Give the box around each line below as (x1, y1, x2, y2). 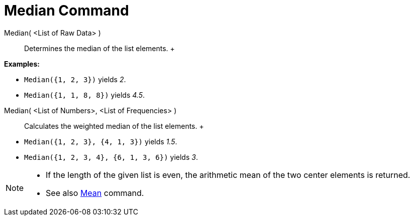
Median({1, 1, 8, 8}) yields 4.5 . (24, 90, 145, 99)
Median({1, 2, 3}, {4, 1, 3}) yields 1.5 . (24, 137, 177, 146)
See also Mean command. (46, 187, 144, 198)
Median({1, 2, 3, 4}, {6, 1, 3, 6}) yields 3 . (24, 152, 198, 161)
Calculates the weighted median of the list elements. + (24, 121, 204, 130)
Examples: (4, 59, 40, 68)
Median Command (4, 2, 129, 19)
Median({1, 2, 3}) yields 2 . (24, 75, 126, 84)
